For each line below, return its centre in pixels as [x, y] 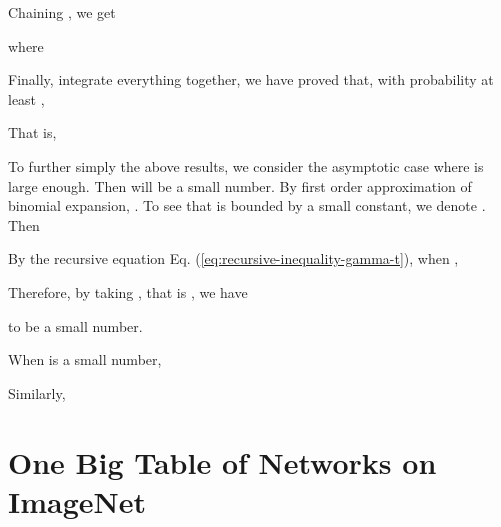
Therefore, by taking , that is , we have [128, 291]
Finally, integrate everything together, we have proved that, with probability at [251, 79]
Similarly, [37, 392]
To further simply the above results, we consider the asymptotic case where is [246, 165]
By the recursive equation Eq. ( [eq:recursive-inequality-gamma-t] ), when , [233, 258]
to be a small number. [75, 325]
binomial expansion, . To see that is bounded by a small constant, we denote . [247, 205]
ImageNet [77, 500]
